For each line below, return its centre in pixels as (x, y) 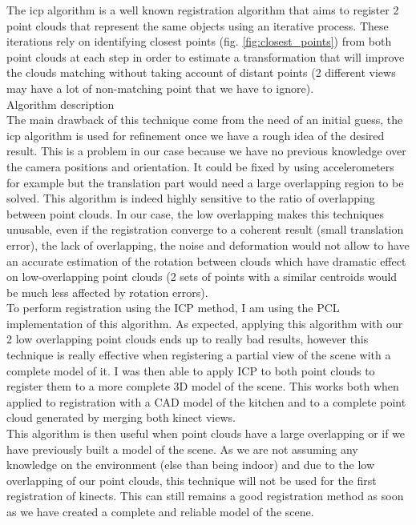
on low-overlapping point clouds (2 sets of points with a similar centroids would (202, 277)
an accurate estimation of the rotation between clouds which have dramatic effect (206, 260)
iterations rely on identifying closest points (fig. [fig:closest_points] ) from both (199, 41)
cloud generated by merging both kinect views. (121, 417)
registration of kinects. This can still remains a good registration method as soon (205, 496)
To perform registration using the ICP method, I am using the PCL (173, 308)
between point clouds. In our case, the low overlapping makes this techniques (195, 213)
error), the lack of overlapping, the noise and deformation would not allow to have (208, 244)
